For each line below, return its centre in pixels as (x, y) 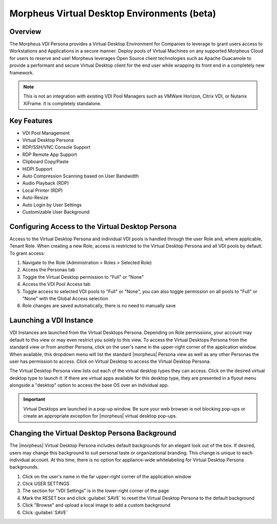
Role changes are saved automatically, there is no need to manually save (99, 306)
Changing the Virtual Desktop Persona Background (93, 433)
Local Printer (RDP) (43, 190)
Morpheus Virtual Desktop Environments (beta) (113, 13)
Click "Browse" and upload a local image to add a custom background (96, 505)
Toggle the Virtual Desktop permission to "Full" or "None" (83, 277)
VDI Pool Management (46, 133)
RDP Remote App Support (50, 154)
